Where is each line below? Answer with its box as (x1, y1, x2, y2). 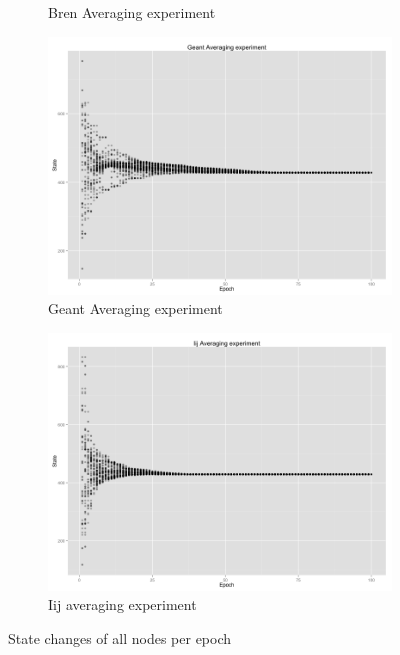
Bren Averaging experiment (48, 2, 216, 22)
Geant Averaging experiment (48, 298, 223, 319)
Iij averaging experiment (48, 594, 197, 615)
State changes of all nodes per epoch (8, 627, 232, 648)
